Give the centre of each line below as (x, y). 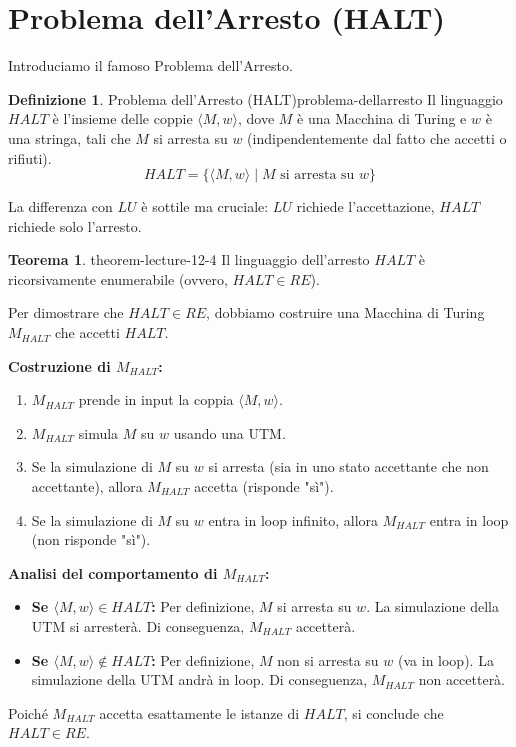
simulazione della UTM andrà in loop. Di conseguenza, (199, 679)
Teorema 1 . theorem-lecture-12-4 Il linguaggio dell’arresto (189, 259)
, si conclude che (393, 712)
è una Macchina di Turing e (382, 118)
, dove (256, 118)
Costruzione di (59, 365)
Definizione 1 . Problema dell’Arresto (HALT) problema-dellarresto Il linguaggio (255, 98)
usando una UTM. (229, 432)
